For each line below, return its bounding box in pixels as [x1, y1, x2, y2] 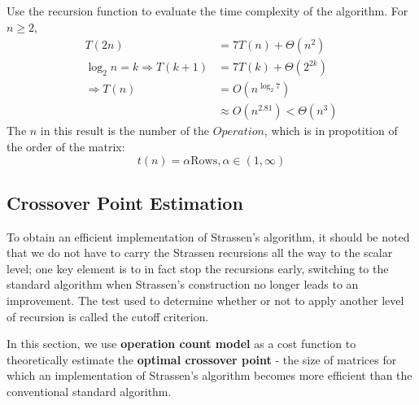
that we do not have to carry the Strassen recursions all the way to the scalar [7, 244, 393, 261]
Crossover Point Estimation [7, 189, 243, 215]
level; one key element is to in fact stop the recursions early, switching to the [7, 259, 389, 277]
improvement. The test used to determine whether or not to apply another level [7, 292, 404, 309]
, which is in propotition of [264, 122, 398, 139]
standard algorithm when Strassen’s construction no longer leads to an [7, 276, 359, 293]
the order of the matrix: [7, 137, 125, 155]
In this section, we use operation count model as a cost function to [7, 335, 356, 352]
